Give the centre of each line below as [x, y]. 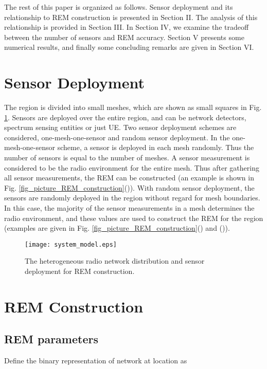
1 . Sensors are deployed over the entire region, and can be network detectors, [125, 117]
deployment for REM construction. [80, 271]
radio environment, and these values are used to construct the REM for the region [134, 218]
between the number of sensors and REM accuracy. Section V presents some [124, 37]
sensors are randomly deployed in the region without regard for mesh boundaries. [132, 198]
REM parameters [51, 339]
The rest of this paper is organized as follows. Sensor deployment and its [119, 7]
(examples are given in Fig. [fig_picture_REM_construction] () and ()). [117, 228]
